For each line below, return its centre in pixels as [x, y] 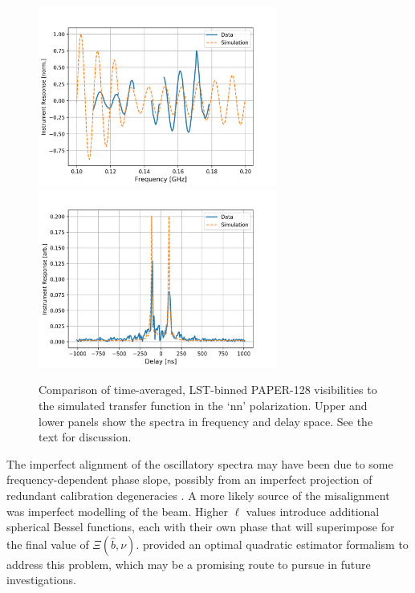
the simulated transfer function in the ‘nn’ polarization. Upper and [203, 405]
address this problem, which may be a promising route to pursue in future [189, 564]
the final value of [48, 544]
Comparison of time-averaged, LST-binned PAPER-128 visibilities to [208, 390]
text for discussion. [85, 437]
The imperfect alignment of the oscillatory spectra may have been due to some [200, 463]
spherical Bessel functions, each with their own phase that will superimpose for [201, 527]
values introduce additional [313, 511]
